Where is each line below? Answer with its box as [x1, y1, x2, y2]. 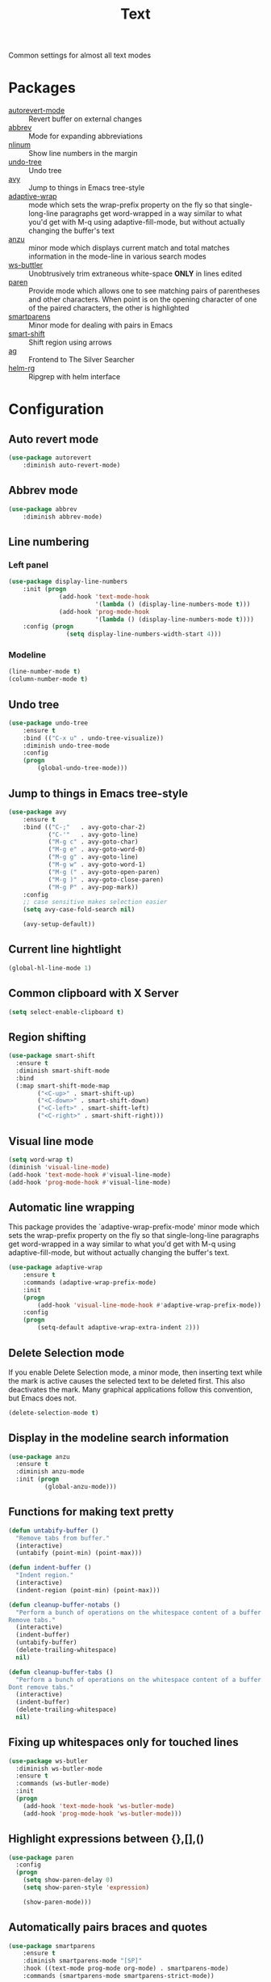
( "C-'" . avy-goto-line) [48, 830, 139, 839]
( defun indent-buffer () [8, 1564, 92, 1572]
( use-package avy [8, 808, 67, 816]
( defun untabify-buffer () [8, 1526, 99, 1535]
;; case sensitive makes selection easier [23, 898, 168, 906]
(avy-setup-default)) [23, 920, 95, 928]
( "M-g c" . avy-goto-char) [48, 838, 139, 846]
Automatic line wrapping [8, 1200, 135, 1214]
